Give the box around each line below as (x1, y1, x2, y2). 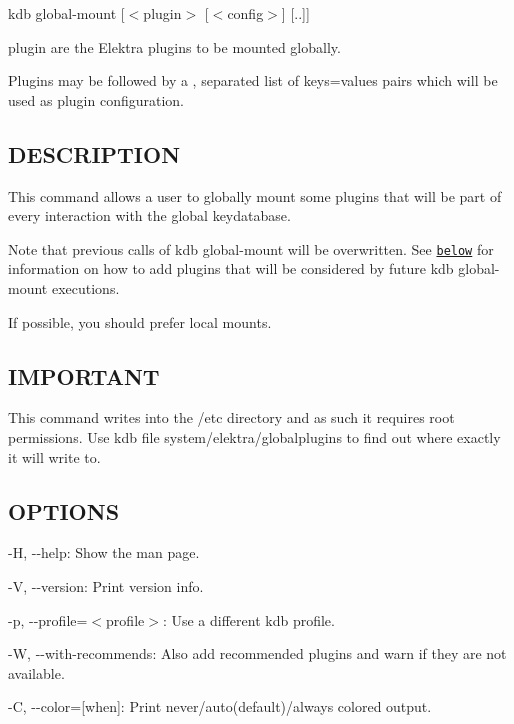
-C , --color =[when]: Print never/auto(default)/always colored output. (8, 696, 432, 717)
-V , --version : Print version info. (8, 575, 204, 596)
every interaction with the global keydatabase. (8, 205, 291, 226)
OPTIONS (8, 495, 120, 526)
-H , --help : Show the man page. (8, 542, 200, 563)
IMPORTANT (8, 360, 160, 391)
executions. (51, 278, 120, 299)
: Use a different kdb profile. (162, 609, 335, 630)
